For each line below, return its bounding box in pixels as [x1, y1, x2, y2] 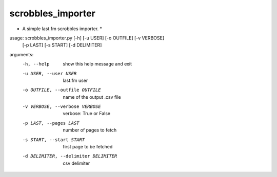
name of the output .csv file [63, 94, 121, 100]
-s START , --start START [22, 137, 85, 143]
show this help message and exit [63, 61, 132, 67]
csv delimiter [63, 160, 90, 166]
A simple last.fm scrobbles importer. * [22, 26, 103, 32]
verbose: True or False [63, 110, 110, 117]
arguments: [9, 51, 34, 57]
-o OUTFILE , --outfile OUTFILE [22, 87, 101, 93]
